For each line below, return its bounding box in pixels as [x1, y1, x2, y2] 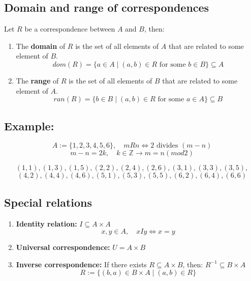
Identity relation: [16, 218, 77, 229]
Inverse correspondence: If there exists [16, 259, 147, 269]
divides [156, 142, 178, 150]
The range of [16, 75, 59, 86]
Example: [4, 118, 54, 133]
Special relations [4, 194, 92, 210]
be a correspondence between [24, 23, 115, 34]
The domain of [16, 40, 66, 51]
